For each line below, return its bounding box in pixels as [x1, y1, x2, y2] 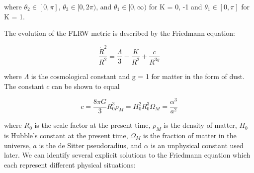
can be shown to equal [51, 81, 120, 91]
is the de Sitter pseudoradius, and [39, 140, 142, 150]
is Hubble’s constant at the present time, [4, 130, 128, 141]
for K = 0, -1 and [149, 1, 202, 11]
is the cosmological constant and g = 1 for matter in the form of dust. [31, 71, 245, 81]
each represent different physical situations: [4, 159, 136, 170]
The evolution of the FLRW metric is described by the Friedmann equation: [4, 28, 236, 38]
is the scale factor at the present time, [34, 120, 151, 130]
